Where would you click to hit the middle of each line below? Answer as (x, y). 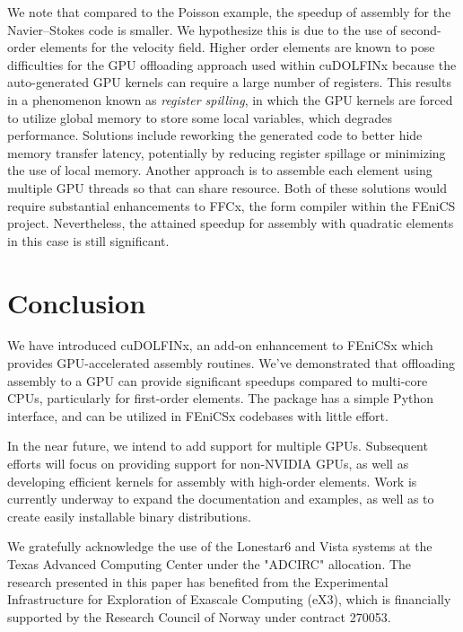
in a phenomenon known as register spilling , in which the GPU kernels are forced (230, 99)
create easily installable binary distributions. (129, 516)
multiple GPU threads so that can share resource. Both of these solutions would (227, 187)
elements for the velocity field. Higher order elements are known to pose (237, 47)
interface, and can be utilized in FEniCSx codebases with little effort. (198, 415)
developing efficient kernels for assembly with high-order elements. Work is (212, 481)
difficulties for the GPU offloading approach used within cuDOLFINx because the (232, 64)
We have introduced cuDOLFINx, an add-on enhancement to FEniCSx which (220, 345)
